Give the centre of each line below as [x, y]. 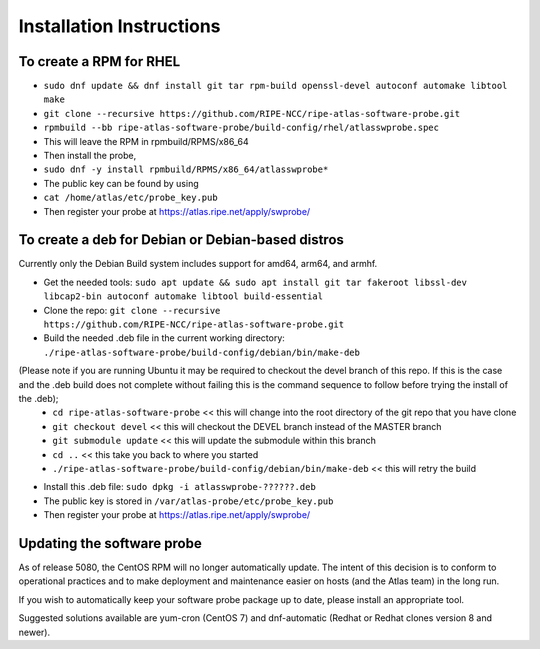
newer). [34, 632]
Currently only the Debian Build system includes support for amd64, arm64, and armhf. [198, 264]
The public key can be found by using [121, 183]
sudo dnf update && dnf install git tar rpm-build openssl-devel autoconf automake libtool [275, 86]
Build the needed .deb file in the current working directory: [164, 338]
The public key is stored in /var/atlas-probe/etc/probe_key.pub [188, 501]
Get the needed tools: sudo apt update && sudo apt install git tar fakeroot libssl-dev [255, 282]
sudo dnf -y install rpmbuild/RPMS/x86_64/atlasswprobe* [186, 169]
